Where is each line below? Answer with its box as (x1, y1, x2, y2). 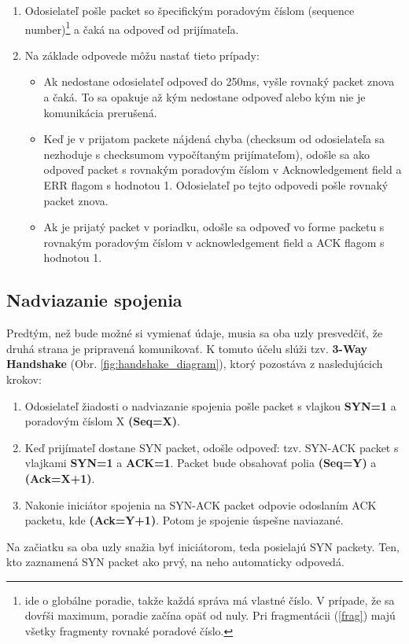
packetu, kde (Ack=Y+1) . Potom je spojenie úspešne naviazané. (24, 512, 344, 528)
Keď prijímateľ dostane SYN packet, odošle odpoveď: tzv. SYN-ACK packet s (24, 439, 399, 455)
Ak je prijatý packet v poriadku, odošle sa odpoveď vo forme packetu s (43, 219, 385, 235)
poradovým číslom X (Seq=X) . (24, 413, 180, 429)
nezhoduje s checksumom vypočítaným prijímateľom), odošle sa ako (43, 145, 370, 162)
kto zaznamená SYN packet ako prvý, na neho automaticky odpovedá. (6, 554, 345, 570)
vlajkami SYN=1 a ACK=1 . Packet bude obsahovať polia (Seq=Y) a (24, 454, 377, 471)
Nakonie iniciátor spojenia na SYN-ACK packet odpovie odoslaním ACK (24, 496, 377, 513)
